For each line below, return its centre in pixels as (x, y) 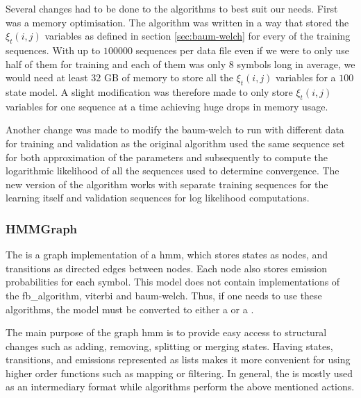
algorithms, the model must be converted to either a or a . (130, 309)
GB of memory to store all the (169, 77)
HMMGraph (42, 228)
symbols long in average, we (296, 64)
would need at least (47, 77)
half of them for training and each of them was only (116, 64)
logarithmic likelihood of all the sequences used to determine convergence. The (173, 171)
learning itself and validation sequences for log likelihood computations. (158, 198)
